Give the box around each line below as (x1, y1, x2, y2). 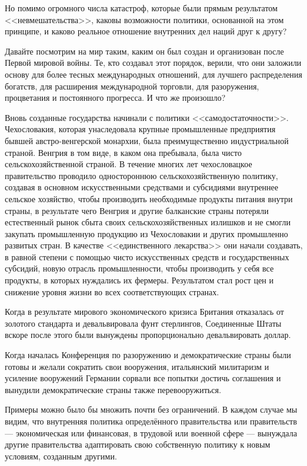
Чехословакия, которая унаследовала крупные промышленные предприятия (5, 123, 276, 135)
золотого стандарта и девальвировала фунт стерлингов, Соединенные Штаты (5, 317, 282, 329)
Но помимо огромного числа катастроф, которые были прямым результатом (5, 2, 278, 14)
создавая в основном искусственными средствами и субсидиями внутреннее (5, 181, 279, 193)
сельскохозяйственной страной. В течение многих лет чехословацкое (5, 158, 252, 170)
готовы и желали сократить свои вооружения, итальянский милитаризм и (5, 360, 269, 372)
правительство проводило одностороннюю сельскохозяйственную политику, (5, 169, 279, 181)
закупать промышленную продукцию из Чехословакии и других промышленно (5, 227, 288, 240)
